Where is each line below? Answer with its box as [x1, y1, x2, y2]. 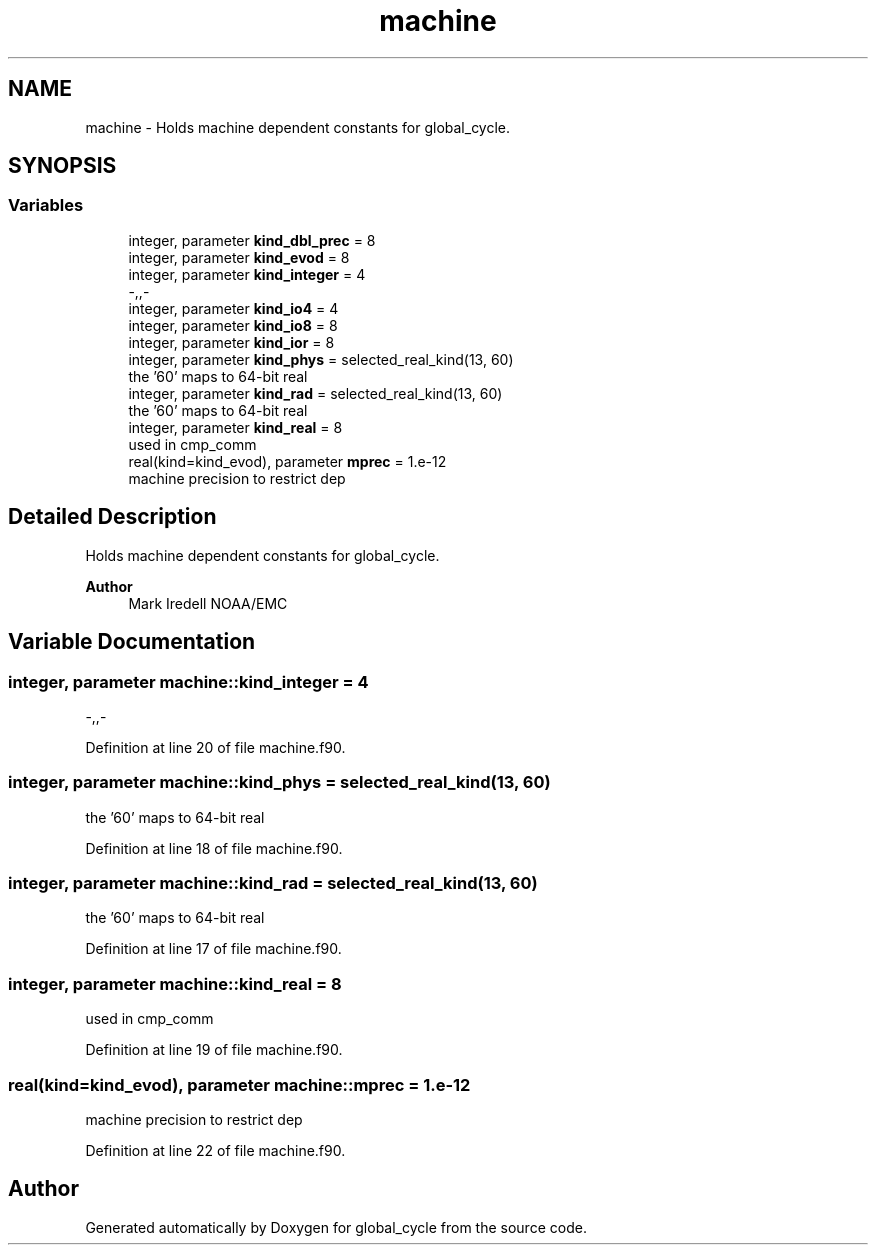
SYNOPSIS [8, 153, 117, 179]
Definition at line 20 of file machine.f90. [85, 738, 346, 756]
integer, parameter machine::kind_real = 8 [8, 973, 342, 994]
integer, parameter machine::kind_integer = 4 [8, 671, 369, 692]
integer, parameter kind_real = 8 [128, 418, 343, 436]
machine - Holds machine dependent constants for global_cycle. [85, 118, 511, 136]
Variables [8, 195, 84, 216]
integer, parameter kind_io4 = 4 [128, 299, 339, 317]
